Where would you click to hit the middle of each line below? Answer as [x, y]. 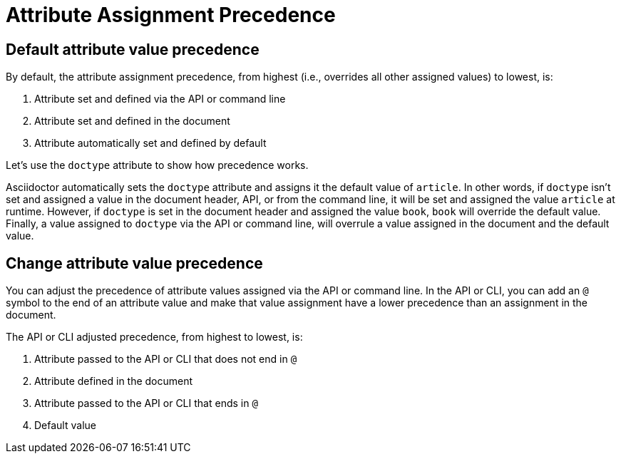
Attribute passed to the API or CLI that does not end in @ [166, 359]
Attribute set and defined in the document [132, 121]
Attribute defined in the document [114, 381]
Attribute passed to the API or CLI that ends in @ [146, 403]
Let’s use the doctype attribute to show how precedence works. [157, 165]
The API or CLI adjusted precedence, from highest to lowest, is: [154, 337]
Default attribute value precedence [133, 49]
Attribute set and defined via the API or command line [160, 99]
